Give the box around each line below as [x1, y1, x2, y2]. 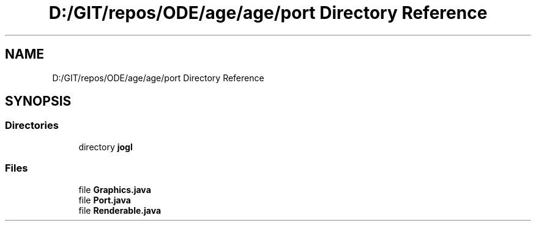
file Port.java [78, 194, 131, 205]
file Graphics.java [78, 184, 151, 195]
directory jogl [78, 141, 133, 152]
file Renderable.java [78, 205, 162, 216]
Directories [5, 119, 59, 132]
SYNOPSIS [5, 93, 72, 109]
